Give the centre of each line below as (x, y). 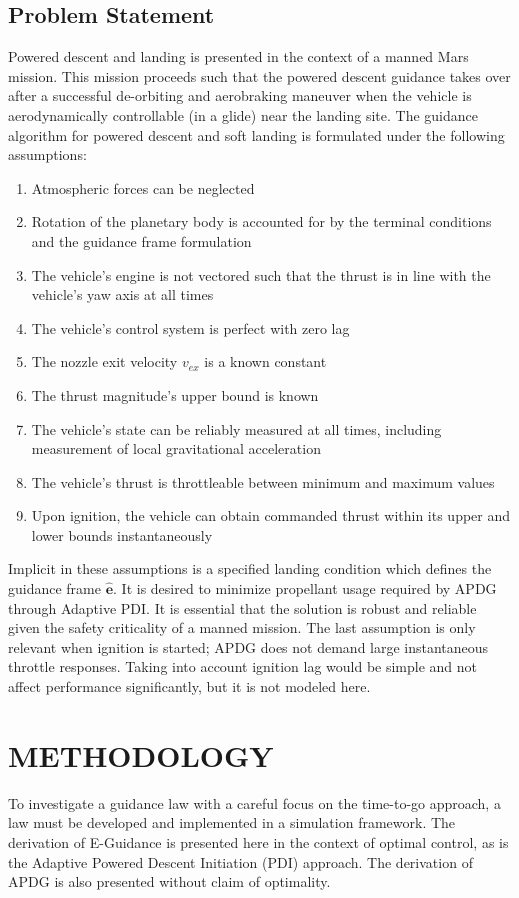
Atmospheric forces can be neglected (143, 187)
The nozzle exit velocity (104, 361)
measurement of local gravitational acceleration (176, 448)
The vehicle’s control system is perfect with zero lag (190, 327)
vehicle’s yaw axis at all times (122, 294)
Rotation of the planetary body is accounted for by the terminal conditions (261, 221)
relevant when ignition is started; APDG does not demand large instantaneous (248, 646)
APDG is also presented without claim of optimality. (169, 881)
